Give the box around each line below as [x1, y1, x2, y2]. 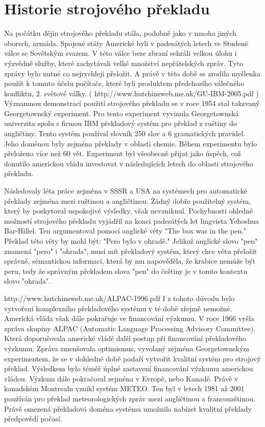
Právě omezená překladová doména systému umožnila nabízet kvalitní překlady [4, 403, 252, 414]
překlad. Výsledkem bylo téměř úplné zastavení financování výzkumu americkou [4, 363, 253, 374]
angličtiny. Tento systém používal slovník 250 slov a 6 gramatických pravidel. [4, 128, 246, 139]
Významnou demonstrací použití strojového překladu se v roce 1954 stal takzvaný [4, 98, 260, 109]
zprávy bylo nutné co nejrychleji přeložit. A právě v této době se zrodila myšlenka [4, 68, 261, 78]
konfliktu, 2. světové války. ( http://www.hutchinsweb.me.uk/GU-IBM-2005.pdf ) [4, 88, 259, 98]
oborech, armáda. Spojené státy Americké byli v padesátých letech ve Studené [4, 37, 248, 48]
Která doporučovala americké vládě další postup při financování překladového [4, 333, 247, 344]
